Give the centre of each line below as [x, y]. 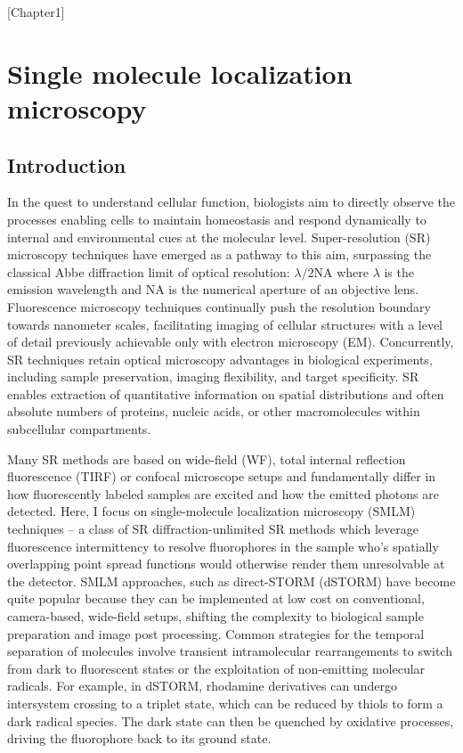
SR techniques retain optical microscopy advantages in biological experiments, [220, 359]
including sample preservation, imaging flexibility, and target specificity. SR [213, 376]
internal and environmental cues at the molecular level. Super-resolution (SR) [219, 237]
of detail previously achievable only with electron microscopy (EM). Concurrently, [231, 342]
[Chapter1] [36, 12]
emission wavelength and [75, 289]
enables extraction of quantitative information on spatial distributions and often [226, 393]
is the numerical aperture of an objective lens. [294, 289]
